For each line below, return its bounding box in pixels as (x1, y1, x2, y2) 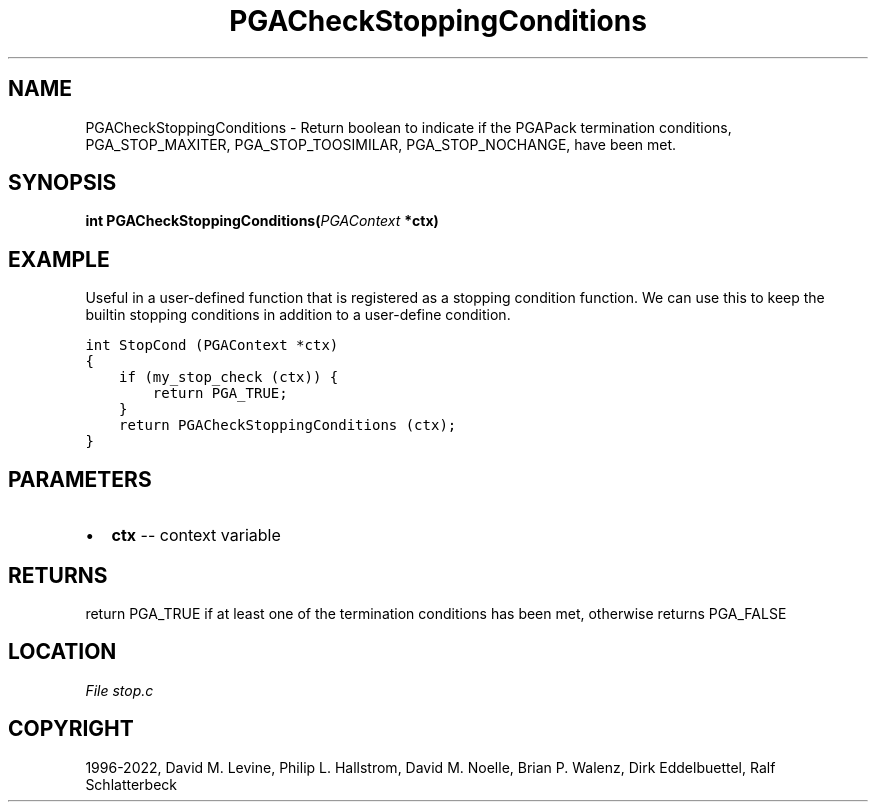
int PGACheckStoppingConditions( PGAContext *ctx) (85, 212, 439, 230)
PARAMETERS (8, 466, 152, 492)
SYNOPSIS (8, 170, 117, 196)
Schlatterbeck (85, 775, 177, 793)
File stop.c (85, 681, 154, 699)
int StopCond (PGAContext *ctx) (85, 337, 339, 354)
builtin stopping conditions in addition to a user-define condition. (85, 306, 511, 324)
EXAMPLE (8, 246, 110, 272)
